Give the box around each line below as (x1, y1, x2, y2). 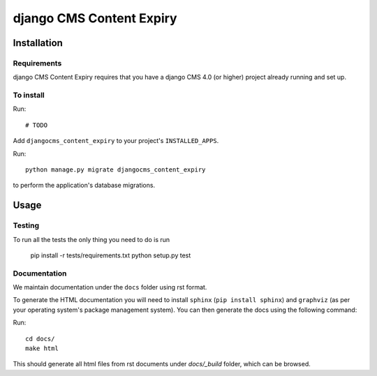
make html (25, 345, 59, 352)
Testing (13, 220, 40, 230)
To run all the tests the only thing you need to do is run (13, 235, 170, 243)
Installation (13, 37, 63, 49)
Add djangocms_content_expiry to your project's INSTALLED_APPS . (13, 137, 219, 145)
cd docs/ (25, 335, 55, 343)
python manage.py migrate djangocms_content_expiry (25, 166, 206, 174)
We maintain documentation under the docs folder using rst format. (13, 283, 207, 292)
